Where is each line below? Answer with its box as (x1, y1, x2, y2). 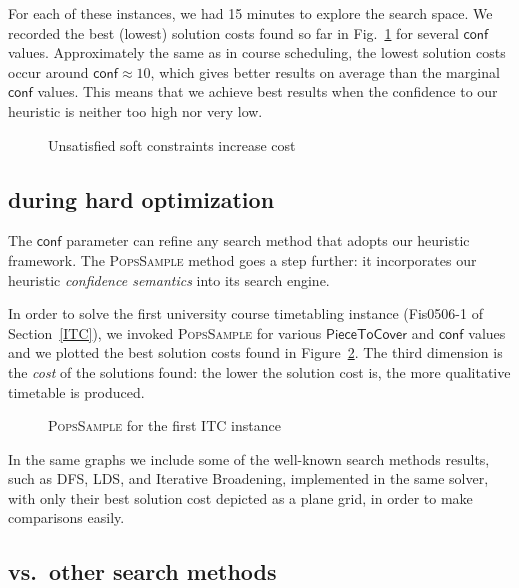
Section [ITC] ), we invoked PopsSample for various (8, 322, 322, 343)
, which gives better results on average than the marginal (150, 61, 500, 82)
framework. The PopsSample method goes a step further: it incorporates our (8, 249, 477, 270)
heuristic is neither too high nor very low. (8, 100, 263, 121)
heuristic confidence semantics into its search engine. (8, 269, 330, 290)
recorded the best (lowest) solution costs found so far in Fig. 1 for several (8, 22, 459, 43)
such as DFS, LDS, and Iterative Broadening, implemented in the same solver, (8, 468, 489, 489)
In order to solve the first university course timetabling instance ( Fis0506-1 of (8, 303, 483, 324)
